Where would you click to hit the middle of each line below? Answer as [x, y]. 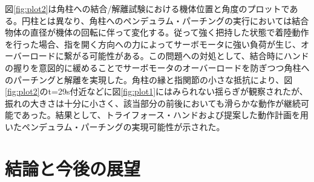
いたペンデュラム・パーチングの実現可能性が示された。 [115, 126]
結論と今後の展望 [73, 168]
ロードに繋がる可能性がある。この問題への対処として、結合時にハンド [169, 56]
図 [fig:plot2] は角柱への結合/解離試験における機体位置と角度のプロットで [147, 8]
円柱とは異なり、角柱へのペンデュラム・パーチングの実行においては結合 [165, 20]
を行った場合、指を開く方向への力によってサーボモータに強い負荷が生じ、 [153, 44]
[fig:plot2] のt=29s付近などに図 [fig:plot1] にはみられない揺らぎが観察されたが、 [156, 91]
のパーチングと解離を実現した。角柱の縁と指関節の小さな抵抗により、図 [149, 79]
